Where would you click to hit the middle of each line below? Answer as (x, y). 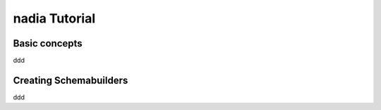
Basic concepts (48, 43)
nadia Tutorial (54, 18)
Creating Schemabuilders (71, 80)
